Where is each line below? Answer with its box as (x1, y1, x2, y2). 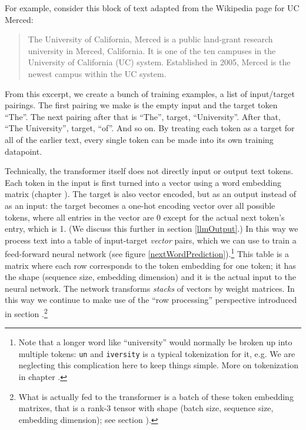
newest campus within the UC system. (28, 67, 167, 79)
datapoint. (5, 145, 42, 157)
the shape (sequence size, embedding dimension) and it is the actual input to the (5, 271, 297, 283)
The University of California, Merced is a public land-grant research (28, 33, 273, 45)
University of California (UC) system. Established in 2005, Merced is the (28, 56, 291, 68)
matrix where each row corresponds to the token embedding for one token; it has (5, 259, 296, 271)
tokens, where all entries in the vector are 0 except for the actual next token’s (5, 211, 285, 223)
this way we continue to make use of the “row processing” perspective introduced (5, 294, 297, 306)
